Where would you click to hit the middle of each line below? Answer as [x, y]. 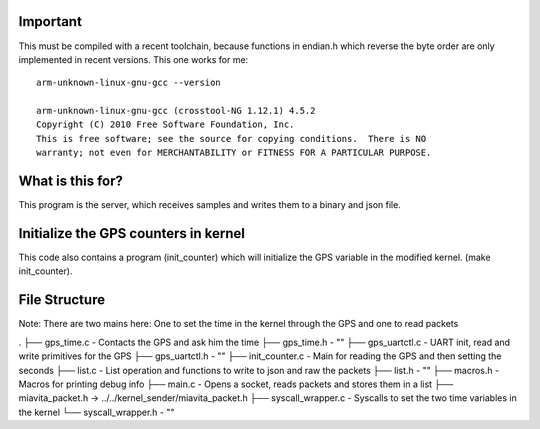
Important [50, 21]
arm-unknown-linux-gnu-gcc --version [129, 83]
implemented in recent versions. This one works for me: [133, 59]
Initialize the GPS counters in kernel [131, 233]
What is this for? [71, 181]
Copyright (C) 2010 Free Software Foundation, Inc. [165, 124]
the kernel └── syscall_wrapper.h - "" [96, 412]
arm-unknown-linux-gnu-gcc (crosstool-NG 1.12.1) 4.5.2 [176, 111]
